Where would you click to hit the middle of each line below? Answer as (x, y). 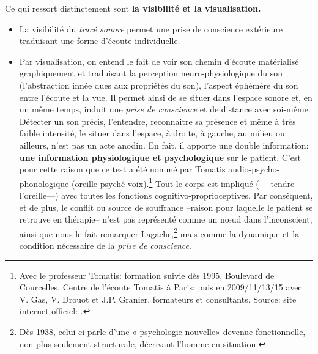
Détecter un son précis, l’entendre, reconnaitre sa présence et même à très (157, 121)
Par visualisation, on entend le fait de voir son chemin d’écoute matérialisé (159, 61)
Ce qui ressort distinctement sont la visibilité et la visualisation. (133, 8)
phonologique (44, 183)
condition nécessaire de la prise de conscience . (105, 245)
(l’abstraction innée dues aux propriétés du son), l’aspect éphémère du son (159, 85)
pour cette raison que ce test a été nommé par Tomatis (122, 169)
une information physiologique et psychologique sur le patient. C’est (160, 157)
